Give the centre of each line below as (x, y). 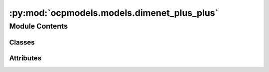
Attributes (25, 58)
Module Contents (39, 26)
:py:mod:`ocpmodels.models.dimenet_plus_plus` (114, 13)
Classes (22, 42)
